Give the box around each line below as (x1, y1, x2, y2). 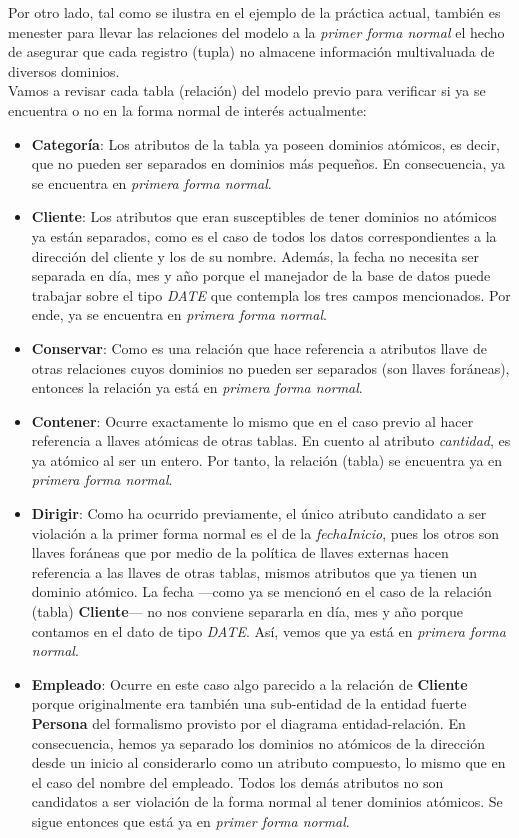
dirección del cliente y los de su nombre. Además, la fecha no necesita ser (31, 245, 480, 266)
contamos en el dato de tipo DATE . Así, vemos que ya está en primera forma (31, 620, 506, 641)
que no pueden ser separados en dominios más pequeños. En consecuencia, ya (31, 153, 506, 174)
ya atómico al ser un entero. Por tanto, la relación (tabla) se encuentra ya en (31, 449, 503, 470)
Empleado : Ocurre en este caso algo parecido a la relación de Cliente (31, 673, 468, 694)
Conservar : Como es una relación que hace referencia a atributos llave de (31, 337, 487, 358)
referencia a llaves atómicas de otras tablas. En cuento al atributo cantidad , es (31, 430, 511, 451)
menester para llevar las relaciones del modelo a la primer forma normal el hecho (8, 21, 505, 42)
